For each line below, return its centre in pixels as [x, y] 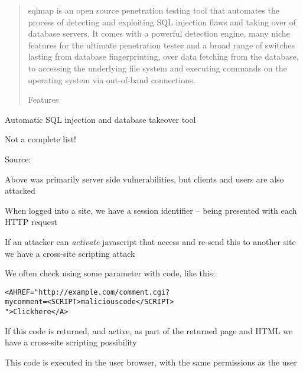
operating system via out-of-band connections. [112, 79]
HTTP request [31, 222]
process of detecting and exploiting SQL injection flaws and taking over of [162, 22]
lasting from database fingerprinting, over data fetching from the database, [163, 56]
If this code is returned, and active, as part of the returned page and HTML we [149, 330]
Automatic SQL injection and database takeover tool [100, 119]
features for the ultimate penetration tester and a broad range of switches [162, 45]
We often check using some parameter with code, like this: [110, 273]
